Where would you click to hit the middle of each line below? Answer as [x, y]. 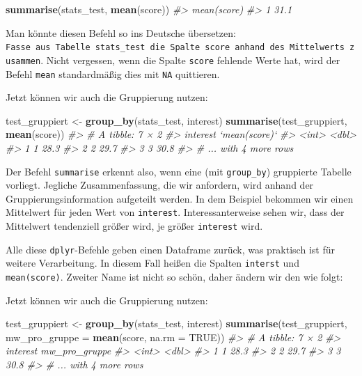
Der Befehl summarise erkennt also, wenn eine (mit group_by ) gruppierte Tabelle [179, 171]
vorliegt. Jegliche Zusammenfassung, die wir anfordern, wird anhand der [160, 185]
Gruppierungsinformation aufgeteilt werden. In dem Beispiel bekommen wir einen [180, 198]
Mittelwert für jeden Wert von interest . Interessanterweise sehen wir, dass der [175, 212]
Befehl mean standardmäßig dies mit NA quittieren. [113, 73]
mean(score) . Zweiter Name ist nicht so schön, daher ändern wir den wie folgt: [174, 276]
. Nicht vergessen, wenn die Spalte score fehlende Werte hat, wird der [190, 60]
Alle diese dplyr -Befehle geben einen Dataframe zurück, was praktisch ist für [170, 249]
